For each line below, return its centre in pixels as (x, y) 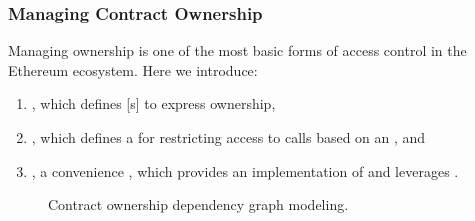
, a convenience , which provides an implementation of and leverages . (245, 170)
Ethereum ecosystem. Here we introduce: (133, 69)
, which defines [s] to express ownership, (153, 103)
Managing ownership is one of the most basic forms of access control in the (237, 50)
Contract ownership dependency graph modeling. (198, 204)
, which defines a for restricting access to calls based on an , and (228, 137)
